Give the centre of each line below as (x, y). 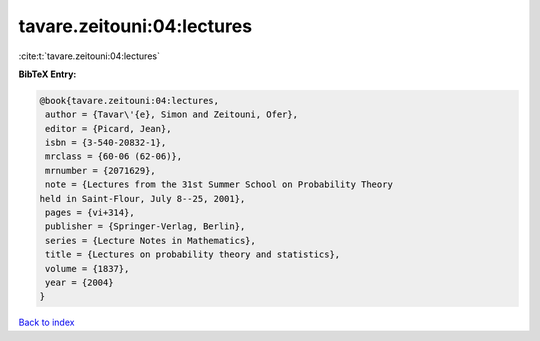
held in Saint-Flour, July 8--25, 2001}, (142, 198)
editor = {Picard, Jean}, (108, 128)
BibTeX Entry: (47, 74)
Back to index (46, 322)
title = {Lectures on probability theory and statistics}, (193, 254)
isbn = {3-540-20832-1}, (106, 143)
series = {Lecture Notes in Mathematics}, (151, 240)
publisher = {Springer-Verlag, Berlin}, (145, 226)
